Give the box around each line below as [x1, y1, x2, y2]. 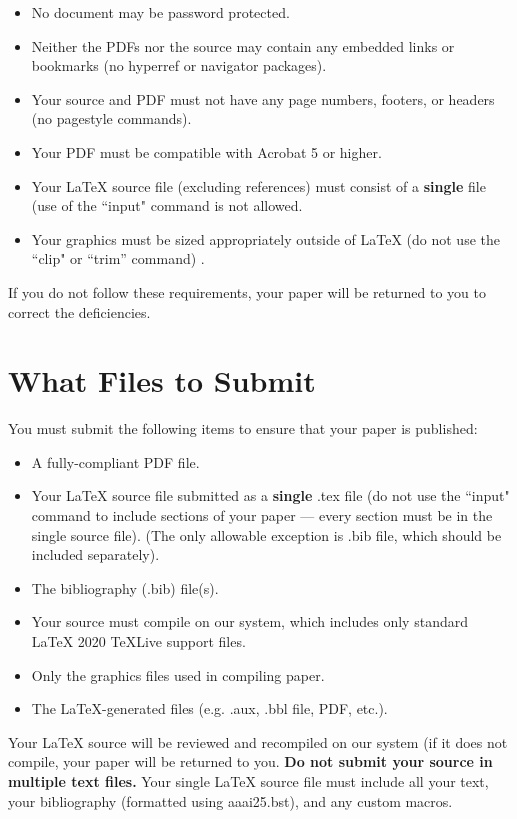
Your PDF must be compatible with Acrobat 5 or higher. [31, 141, 382, 162]
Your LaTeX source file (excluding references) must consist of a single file [31, 175, 486, 196]
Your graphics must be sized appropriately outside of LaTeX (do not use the [31, 228, 500, 249]
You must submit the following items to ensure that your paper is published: [8, 418, 478, 439]
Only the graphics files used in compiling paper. [31, 664, 325, 685]
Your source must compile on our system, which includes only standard [31, 611, 468, 632]
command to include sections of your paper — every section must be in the [31, 505, 493, 526]
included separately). [31, 544, 160, 565]
